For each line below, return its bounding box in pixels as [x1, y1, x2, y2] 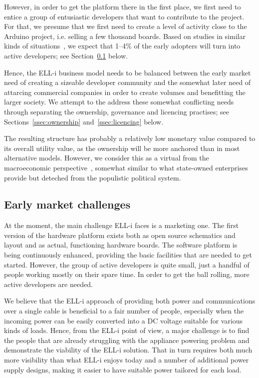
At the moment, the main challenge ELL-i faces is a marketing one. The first [4, 220, 239, 230]
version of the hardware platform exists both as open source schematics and [4, 229, 236, 240]
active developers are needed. [4, 278, 93, 289]
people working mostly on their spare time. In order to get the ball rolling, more [4, 269, 250, 279]
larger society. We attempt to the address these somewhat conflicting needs [4, 96, 234, 107]
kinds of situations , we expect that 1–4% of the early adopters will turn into [4, 40, 241, 51]
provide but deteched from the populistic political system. [4, 172, 181, 182]
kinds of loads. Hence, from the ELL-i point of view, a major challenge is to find [4, 325, 250, 335]
